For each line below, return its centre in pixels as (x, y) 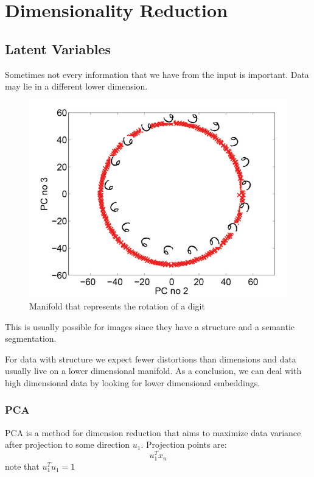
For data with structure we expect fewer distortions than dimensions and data (151, 359)
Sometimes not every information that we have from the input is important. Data (157, 74)
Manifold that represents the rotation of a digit (117, 306)
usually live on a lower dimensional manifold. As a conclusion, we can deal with (153, 371)
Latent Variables (58, 48)
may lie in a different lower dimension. (76, 86)
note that (22, 466)
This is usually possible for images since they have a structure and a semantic (150, 326)
